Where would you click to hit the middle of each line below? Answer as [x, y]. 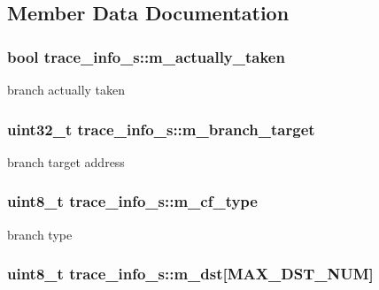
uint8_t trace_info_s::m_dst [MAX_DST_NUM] [190, 274]
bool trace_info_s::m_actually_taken [146, 56]
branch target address [66, 161]
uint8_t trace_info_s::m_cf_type [132, 201]
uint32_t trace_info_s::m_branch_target [161, 129]
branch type [40, 234]
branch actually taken [66, 89]
